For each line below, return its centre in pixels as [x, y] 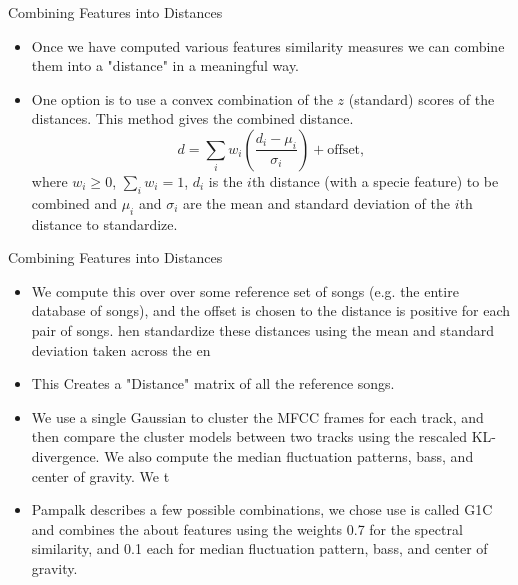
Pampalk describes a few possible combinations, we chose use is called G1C [262, 509]
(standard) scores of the [421, 98]
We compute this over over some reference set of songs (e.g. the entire [245, 290]
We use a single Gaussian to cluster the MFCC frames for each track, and [257, 416]
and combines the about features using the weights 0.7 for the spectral [247, 528]
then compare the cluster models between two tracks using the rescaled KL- [264, 436]
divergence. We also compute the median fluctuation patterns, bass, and [252, 455]
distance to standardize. [104, 223]
